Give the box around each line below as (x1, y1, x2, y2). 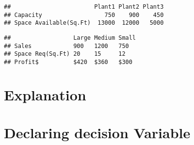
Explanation (4, 84, 86, 104)
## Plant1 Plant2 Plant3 (4, 3, 164, 10)
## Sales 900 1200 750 (4, 42, 129, 49)
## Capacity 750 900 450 (4, 11, 164, 18)
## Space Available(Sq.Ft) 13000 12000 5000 (4, 19, 164, 27)
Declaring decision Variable (4, 123, 191, 143)
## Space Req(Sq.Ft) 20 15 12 (4, 50, 126, 58)
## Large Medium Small (4, 34, 136, 41)
